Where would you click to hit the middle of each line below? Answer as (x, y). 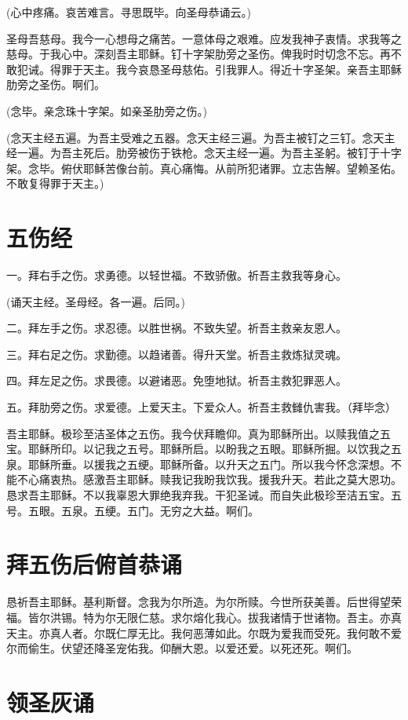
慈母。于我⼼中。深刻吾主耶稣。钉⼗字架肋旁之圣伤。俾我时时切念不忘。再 (199, 54)
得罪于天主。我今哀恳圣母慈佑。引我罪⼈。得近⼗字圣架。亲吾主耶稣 (226, 69)
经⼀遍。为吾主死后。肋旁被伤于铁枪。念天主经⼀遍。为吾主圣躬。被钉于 (193, 153)
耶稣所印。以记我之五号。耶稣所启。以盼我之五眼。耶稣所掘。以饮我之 (209, 449)
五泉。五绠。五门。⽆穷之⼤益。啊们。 (160, 510)
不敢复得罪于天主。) (55, 183)
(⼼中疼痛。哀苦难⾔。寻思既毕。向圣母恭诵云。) (129, 12)
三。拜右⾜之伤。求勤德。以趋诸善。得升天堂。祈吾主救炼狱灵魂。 (177, 354)
